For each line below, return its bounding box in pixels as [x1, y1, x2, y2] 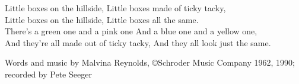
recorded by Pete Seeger [5, 67, 92, 80]
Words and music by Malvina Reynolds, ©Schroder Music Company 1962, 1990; [5, 56, 295, 69]
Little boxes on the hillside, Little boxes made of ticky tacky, [5, 2, 226, 14]
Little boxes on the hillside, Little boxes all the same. [5, 13, 199, 25]
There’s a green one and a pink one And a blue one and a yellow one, [5, 25, 257, 37]
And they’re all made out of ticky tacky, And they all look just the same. [5, 36, 271, 49]
